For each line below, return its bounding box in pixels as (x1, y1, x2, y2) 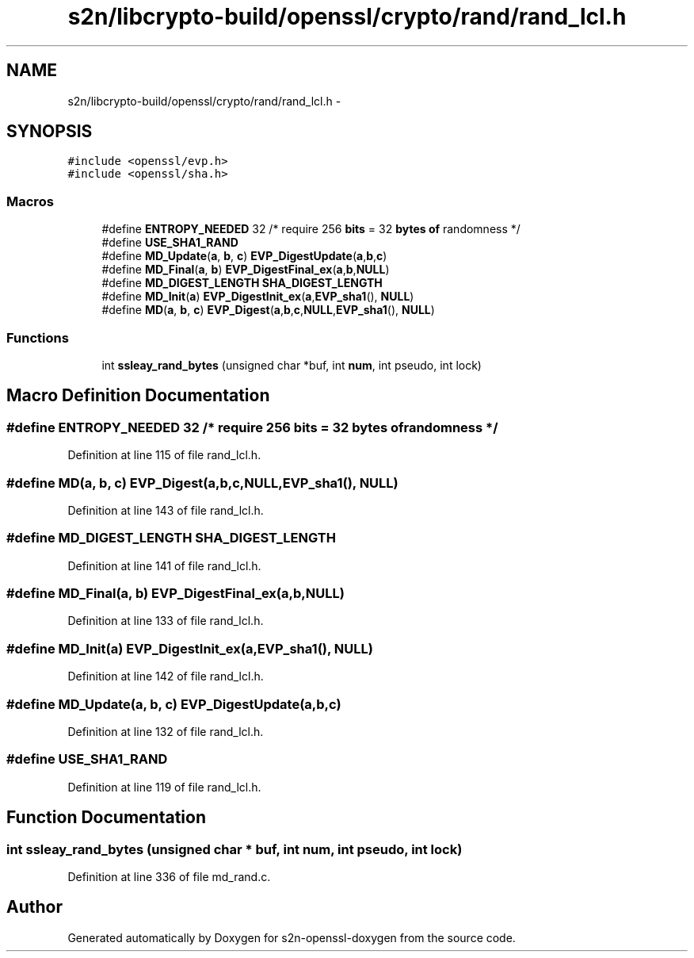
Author (6, 897, 63, 918)
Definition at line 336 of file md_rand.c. (67, 869, 271, 883)
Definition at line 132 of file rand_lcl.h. (67, 724, 264, 738)
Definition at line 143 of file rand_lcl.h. (67, 503, 264, 517)
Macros (6, 193, 54, 209)
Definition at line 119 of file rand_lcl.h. (67, 780, 261, 794)
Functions (6, 329, 69, 346)
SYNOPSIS (6, 121, 93, 142)
